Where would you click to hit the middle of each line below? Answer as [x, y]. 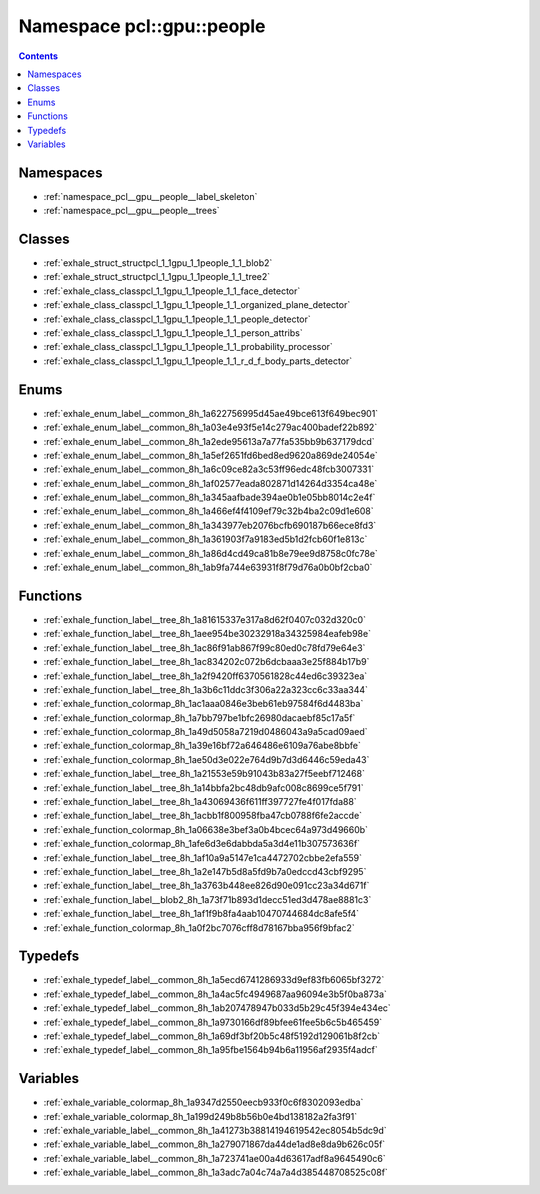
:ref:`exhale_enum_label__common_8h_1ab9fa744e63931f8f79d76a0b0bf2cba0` [208, 567]
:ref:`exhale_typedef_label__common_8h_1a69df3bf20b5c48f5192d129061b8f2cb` [212, 1036]
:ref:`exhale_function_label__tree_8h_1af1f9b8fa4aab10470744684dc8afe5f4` [201, 914]
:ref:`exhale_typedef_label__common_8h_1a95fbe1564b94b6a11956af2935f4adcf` [211, 1050]
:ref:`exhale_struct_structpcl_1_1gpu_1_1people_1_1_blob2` [158, 263]
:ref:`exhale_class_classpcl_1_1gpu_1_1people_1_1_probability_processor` [188, 347]
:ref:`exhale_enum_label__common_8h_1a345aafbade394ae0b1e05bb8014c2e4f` [209, 497]
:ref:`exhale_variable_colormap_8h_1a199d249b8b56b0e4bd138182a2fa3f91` [200, 1116]
